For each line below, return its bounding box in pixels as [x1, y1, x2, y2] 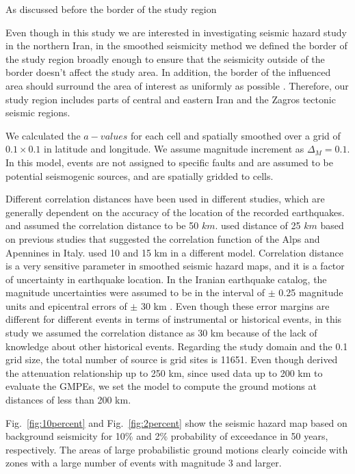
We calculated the [5, 128, 81, 142]
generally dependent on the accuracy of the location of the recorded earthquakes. [5, 205, 345, 219]
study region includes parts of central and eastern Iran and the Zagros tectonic [5, 92, 336, 106]
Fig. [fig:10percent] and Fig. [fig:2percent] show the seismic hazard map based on [5, 415, 347, 430]
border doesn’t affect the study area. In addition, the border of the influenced [5, 65, 331, 79]
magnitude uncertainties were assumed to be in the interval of [5, 285, 265, 300]
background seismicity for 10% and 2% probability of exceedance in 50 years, [5, 429, 328, 443]
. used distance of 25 [215, 218, 301, 233]
